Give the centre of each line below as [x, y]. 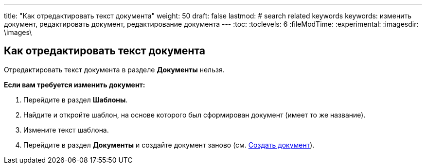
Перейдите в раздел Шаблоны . [76, 100]
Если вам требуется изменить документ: [75, 84]
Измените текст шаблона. [66, 130]
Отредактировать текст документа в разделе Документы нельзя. [114, 69]
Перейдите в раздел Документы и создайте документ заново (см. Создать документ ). [169, 145]
